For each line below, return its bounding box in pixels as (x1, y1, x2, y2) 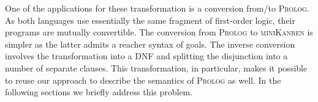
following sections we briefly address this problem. (5, 86, 193, 98)
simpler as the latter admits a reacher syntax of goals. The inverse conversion (5, 37, 295, 50)
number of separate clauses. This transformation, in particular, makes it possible (5, 61, 308, 74)
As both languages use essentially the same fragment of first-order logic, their (5, 13, 295, 26)
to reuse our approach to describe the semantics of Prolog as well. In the (5, 73, 281, 86)
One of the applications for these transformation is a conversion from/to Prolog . (5, 2, 309, 14)
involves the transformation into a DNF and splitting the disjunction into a (5, 49, 288, 62)
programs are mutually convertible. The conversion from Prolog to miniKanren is (5, 26, 313, 38)
